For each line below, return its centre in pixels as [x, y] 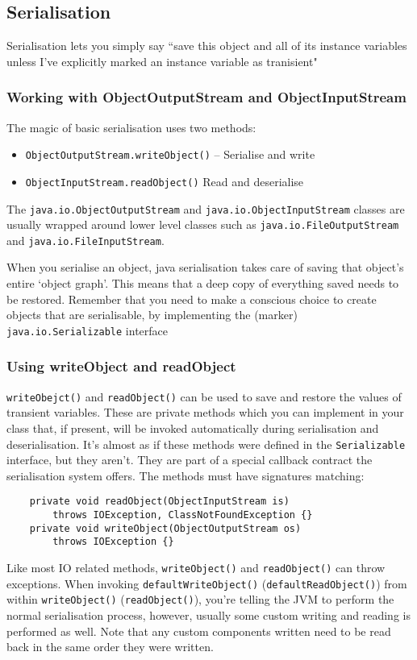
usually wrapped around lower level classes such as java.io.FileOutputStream [203, 224]
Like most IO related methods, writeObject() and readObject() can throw [196, 568]
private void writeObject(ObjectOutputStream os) [165, 528]
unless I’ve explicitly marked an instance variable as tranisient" [162, 61]
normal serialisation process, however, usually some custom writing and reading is [208, 615]
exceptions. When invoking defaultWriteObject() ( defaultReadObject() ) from [207, 583]
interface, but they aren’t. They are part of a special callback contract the [190, 460]
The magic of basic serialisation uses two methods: [131, 127]
